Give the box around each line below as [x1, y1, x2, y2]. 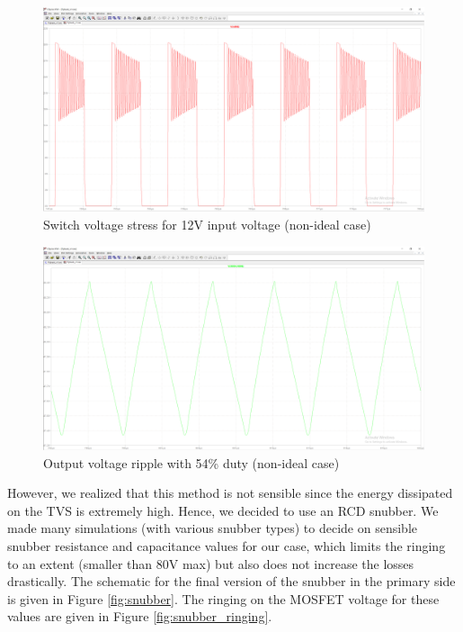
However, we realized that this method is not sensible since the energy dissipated [7, 483, 453, 502]
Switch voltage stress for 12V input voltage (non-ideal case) [43, 214, 371, 233]
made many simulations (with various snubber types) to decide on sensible [7, 519, 417, 537]
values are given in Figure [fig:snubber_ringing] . [7, 607, 272, 626]
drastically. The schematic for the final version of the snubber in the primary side [7, 572, 456, 591]
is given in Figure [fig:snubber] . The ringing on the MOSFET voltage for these [7, 589, 440, 608]
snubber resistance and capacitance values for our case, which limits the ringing [7, 536, 446, 555]
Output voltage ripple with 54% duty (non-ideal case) [43, 453, 340, 472]
